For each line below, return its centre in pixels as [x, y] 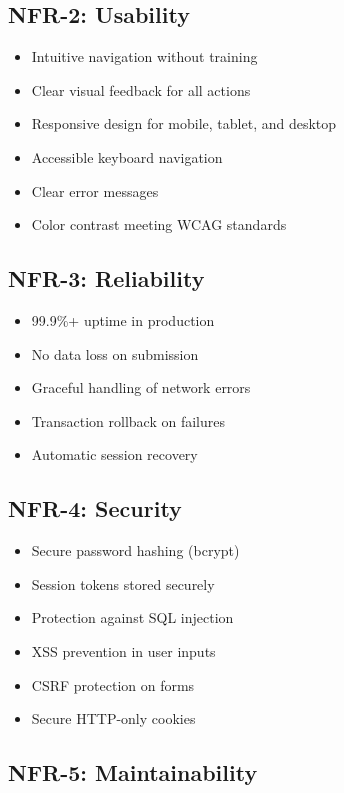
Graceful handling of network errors [141, 387]
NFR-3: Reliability [106, 278]
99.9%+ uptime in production [123, 319]
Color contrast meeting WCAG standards [159, 224]
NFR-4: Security [95, 508]
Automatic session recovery [114, 454]
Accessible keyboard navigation [127, 156]
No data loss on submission [115, 353]
